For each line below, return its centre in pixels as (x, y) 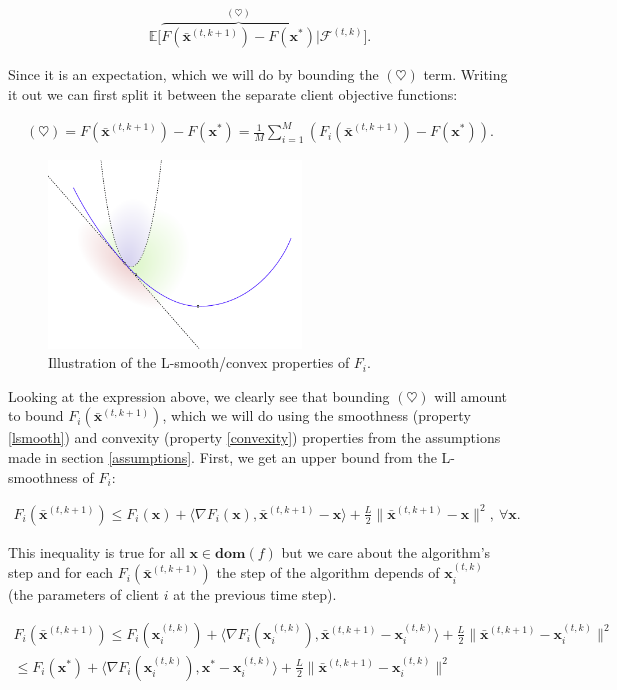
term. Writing (465, 74)
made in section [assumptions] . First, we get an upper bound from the (222, 457)
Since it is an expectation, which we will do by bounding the (193, 74)
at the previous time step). (255, 594)
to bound (36, 415)
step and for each (61, 572)
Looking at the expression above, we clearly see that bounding (199, 395)
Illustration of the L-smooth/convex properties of (199, 362)
